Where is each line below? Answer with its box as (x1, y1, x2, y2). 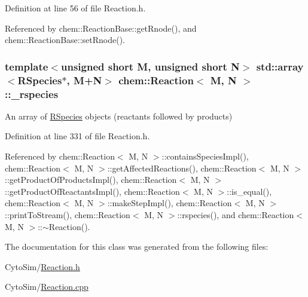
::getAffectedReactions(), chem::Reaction (107, 161, 257, 174)
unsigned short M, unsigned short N (60, 59, 240, 74)
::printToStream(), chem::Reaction (5, 209, 130, 221)
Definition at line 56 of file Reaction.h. (5, 2, 146, 14)
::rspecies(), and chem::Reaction (177, 209, 294, 221)
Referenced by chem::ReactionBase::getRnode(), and (5, 22, 197, 34)
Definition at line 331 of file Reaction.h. (5, 130, 150, 142)
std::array (256, 59, 304, 74)
